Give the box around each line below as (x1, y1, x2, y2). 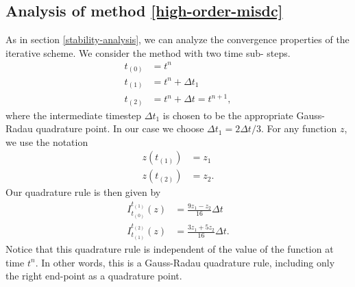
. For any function (260, 121, 337, 136)
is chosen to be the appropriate (162, 108, 293, 122)
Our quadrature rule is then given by (5, 185, 161, 199)
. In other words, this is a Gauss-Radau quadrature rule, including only (35, 255, 335, 269)
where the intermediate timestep (5, 108, 142, 122)
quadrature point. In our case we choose (36, 121, 204, 136)
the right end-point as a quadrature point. (5, 269, 182, 283)
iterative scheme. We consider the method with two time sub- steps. (5, 45, 291, 60)
